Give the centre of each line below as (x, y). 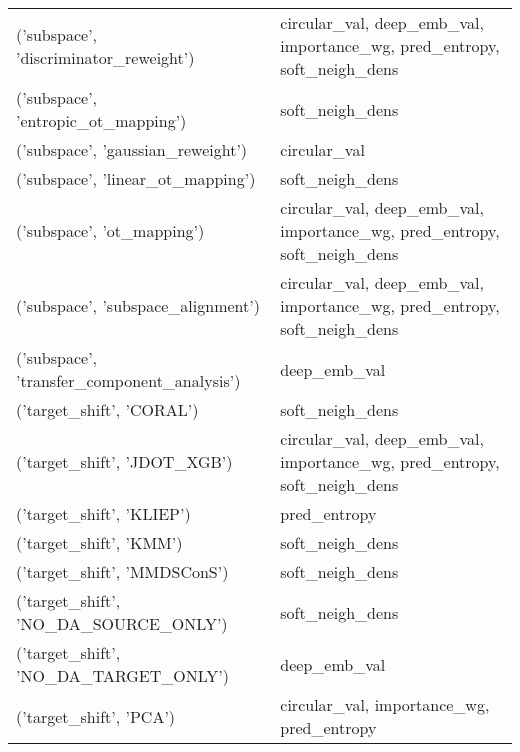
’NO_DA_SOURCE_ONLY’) (122, 623)
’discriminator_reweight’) (105, 57)
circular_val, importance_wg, (385, 704)
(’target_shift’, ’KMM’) (99, 542)
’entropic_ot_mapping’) (101, 120)
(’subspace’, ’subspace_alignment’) (138, 305)
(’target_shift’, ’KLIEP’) (103, 513)
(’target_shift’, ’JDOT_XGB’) (124, 461)
